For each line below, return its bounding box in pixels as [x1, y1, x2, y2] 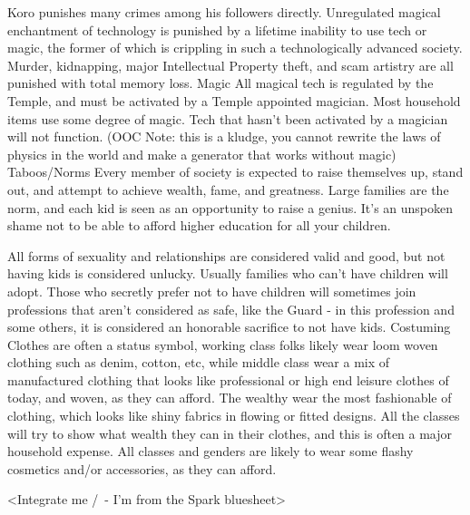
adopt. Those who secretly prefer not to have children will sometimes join [7, 281, 416, 300]
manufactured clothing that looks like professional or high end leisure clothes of [7, 370, 449, 389]
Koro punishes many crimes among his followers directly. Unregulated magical [7, 3, 441, 21]
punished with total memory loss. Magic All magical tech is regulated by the [7, 73, 434, 92]
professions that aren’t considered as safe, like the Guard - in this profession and [7, 299, 455, 318]
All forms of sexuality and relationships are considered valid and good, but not [7, 246, 446, 265]
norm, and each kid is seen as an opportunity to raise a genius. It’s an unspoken [7, 198, 454, 217]
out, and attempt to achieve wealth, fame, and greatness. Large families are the [7, 180, 449, 199]
